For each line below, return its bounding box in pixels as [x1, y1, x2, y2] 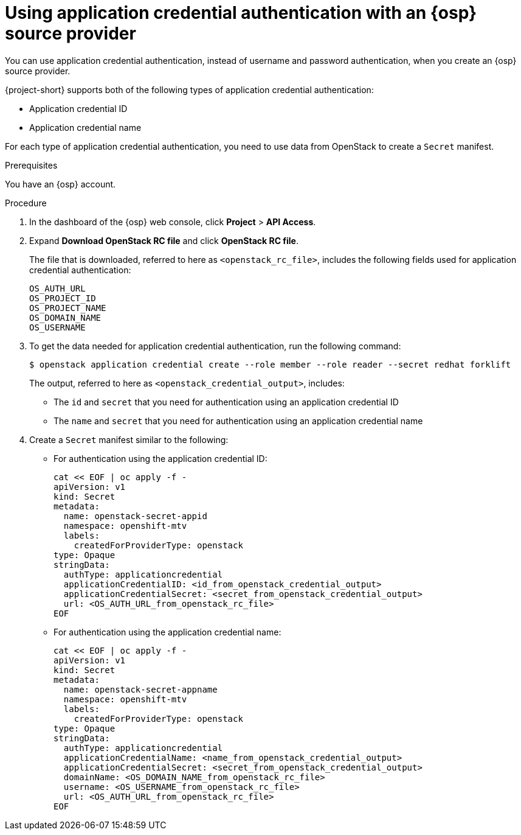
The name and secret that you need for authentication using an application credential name [53, 415, 423, 426]
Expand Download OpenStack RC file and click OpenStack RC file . [29, 235, 299, 246]
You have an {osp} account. [5, 178, 116, 189]
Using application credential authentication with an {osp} [5, 2, 477, 23]
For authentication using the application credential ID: [53, 453, 267, 464]
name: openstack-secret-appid [63, 511, 207, 521]
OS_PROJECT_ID [29, 293, 96, 303]
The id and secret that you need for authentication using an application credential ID [53, 396, 399, 407]
